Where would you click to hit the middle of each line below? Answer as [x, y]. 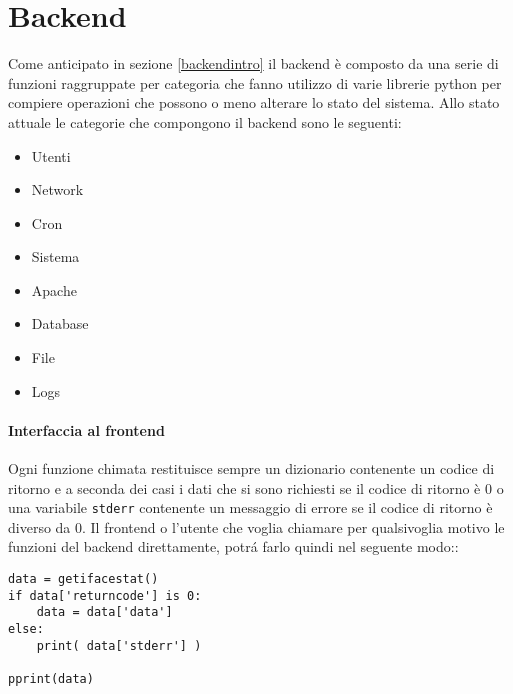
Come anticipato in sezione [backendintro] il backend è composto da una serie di [253, 63]
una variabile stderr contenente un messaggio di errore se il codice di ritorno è [250, 507]
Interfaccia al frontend [86, 429]
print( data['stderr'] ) [119, 645]
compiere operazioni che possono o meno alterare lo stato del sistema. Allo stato [254, 102]
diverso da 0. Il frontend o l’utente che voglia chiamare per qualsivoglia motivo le [256, 526]
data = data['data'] [104, 612]
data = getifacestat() [83, 579]
